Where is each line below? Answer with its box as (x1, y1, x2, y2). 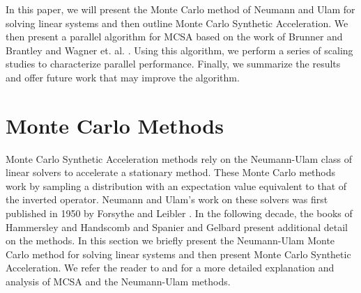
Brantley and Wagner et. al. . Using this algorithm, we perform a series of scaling (6, 42, 353, 57)
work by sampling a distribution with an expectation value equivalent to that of (6, 178, 347, 193)
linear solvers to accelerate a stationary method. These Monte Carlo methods (6, 165, 336, 180)
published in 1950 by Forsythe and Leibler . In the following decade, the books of (6, 206, 353, 221)
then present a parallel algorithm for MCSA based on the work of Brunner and (6, 29, 343, 44)
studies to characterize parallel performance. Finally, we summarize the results (6, 56, 341, 71)
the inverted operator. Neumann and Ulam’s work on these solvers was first (6, 192, 328, 207)
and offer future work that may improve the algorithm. (6, 70, 240, 84)
